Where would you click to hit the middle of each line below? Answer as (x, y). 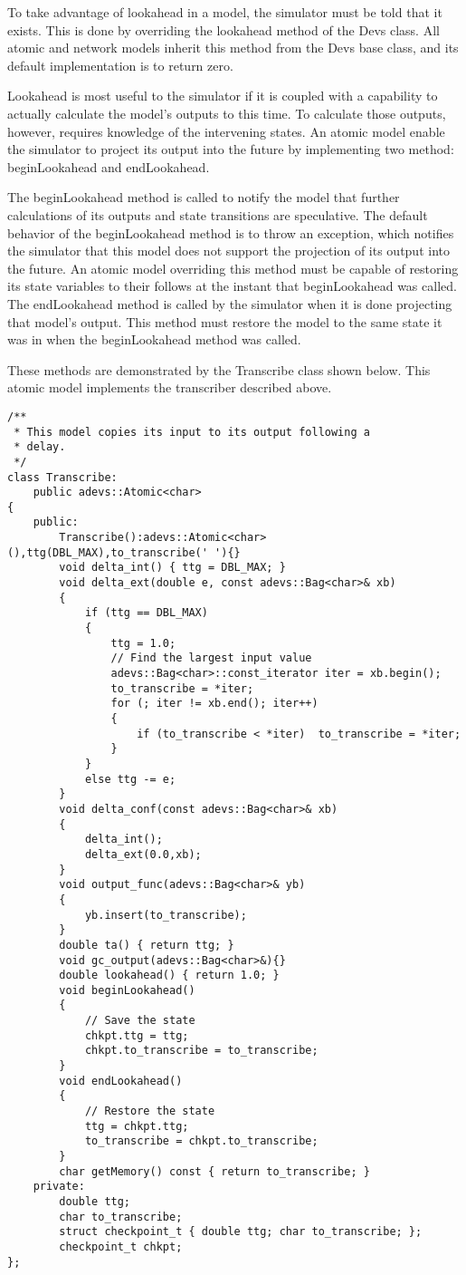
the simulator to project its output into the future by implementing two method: (231, 149)
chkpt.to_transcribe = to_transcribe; (201, 1051)
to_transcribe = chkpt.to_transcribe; (201, 1141)
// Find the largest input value (211, 658)
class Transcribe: (62, 477)
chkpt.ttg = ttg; (137, 1035)
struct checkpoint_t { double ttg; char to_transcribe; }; (241, 1232)
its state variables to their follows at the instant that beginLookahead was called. (232, 286)
